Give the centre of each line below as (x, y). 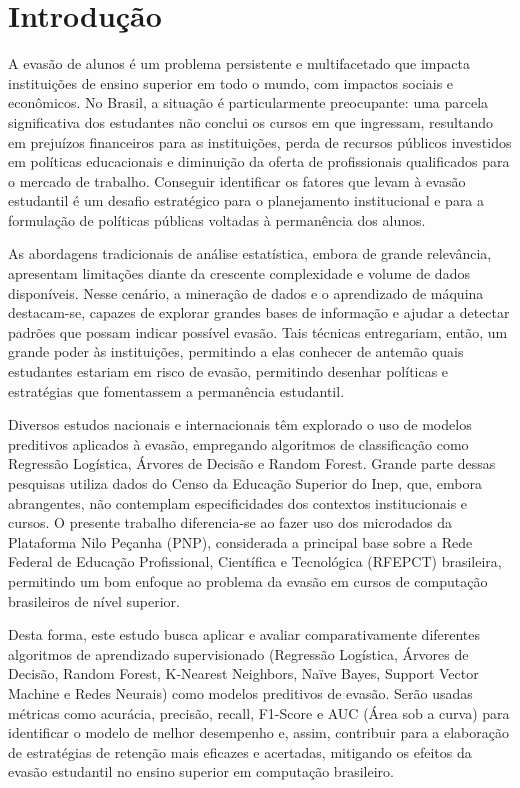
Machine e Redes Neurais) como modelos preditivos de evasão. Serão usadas (240, 692)
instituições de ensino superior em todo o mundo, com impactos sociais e (231, 82)
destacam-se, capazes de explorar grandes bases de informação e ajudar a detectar (259, 312)
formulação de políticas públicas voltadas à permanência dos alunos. (217, 219)
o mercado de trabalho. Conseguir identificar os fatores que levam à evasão (237, 180)
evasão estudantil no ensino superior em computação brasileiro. (201, 771)
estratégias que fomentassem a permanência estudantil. (176, 390)
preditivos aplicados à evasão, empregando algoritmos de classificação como (238, 443)
